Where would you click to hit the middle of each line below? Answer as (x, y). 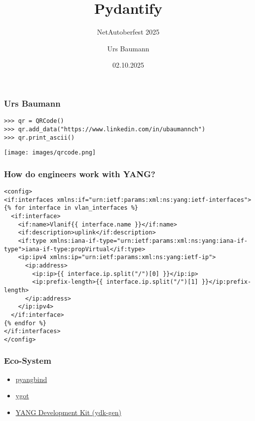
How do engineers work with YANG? (80, 173)
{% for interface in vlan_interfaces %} (71, 208)
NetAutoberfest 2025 (128, 32)
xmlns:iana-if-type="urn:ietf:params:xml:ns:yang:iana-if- (149, 241)
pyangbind (31, 379)
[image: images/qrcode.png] (50, 153)
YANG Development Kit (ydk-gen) (68, 412)
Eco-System (28, 361)
